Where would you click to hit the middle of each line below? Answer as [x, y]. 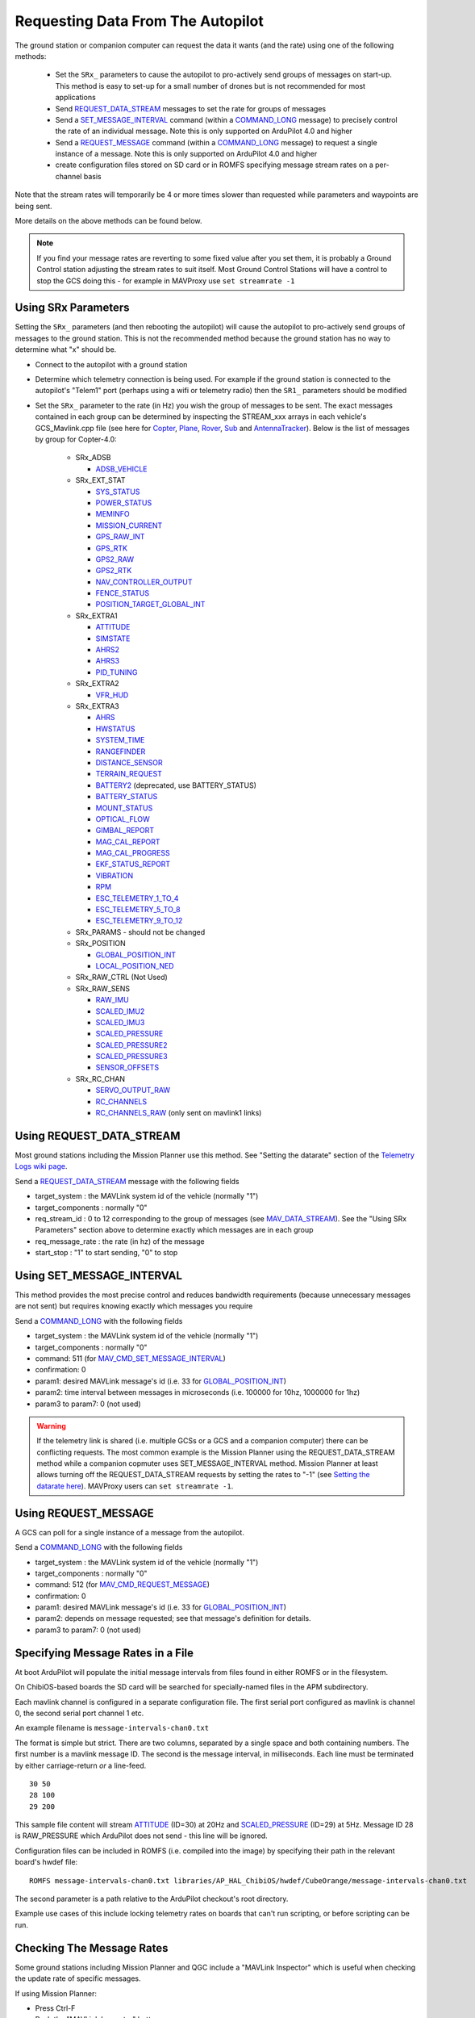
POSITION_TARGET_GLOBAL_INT [150, 605]
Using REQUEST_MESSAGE [85, 1513]
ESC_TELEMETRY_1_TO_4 [137, 898]
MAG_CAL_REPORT [128, 842]
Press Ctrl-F [55, 2008]
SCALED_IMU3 [120, 1022]
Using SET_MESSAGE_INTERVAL [99, 1275]
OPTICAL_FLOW [123, 819]
